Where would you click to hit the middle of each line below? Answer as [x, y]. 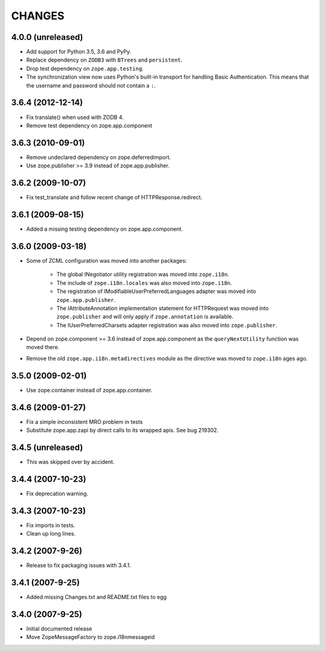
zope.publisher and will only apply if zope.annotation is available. [145, 316]
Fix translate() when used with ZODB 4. [75, 117]
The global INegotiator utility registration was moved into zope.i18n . [143, 274]
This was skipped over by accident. [70, 461]
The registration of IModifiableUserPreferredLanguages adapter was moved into [156, 291]
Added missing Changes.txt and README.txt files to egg [97, 597]
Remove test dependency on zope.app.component [89, 125]
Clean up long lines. [51, 534]
